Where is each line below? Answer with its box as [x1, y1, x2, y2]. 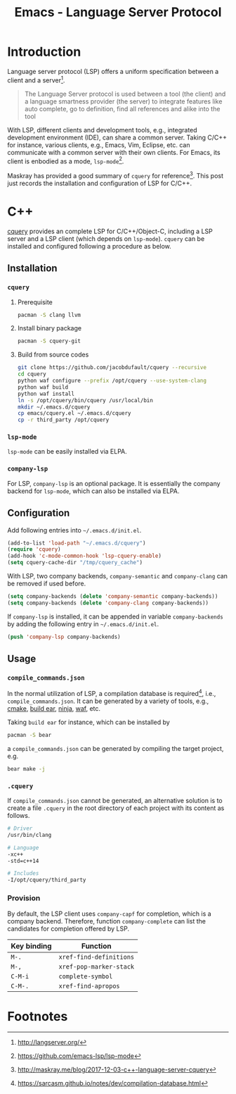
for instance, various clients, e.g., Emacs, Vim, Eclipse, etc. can [7, 140, 190, 149]
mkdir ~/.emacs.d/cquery [17, 403, 91, 411]
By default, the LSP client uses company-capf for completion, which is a [7, 909, 212, 918]
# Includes [7, 870, 39, 877]
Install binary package [17, 324, 82, 332]
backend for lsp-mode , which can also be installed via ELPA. [7, 487, 180, 495]
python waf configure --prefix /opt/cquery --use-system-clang [17, 378, 207, 385]
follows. [7, 812, 30, 820]
